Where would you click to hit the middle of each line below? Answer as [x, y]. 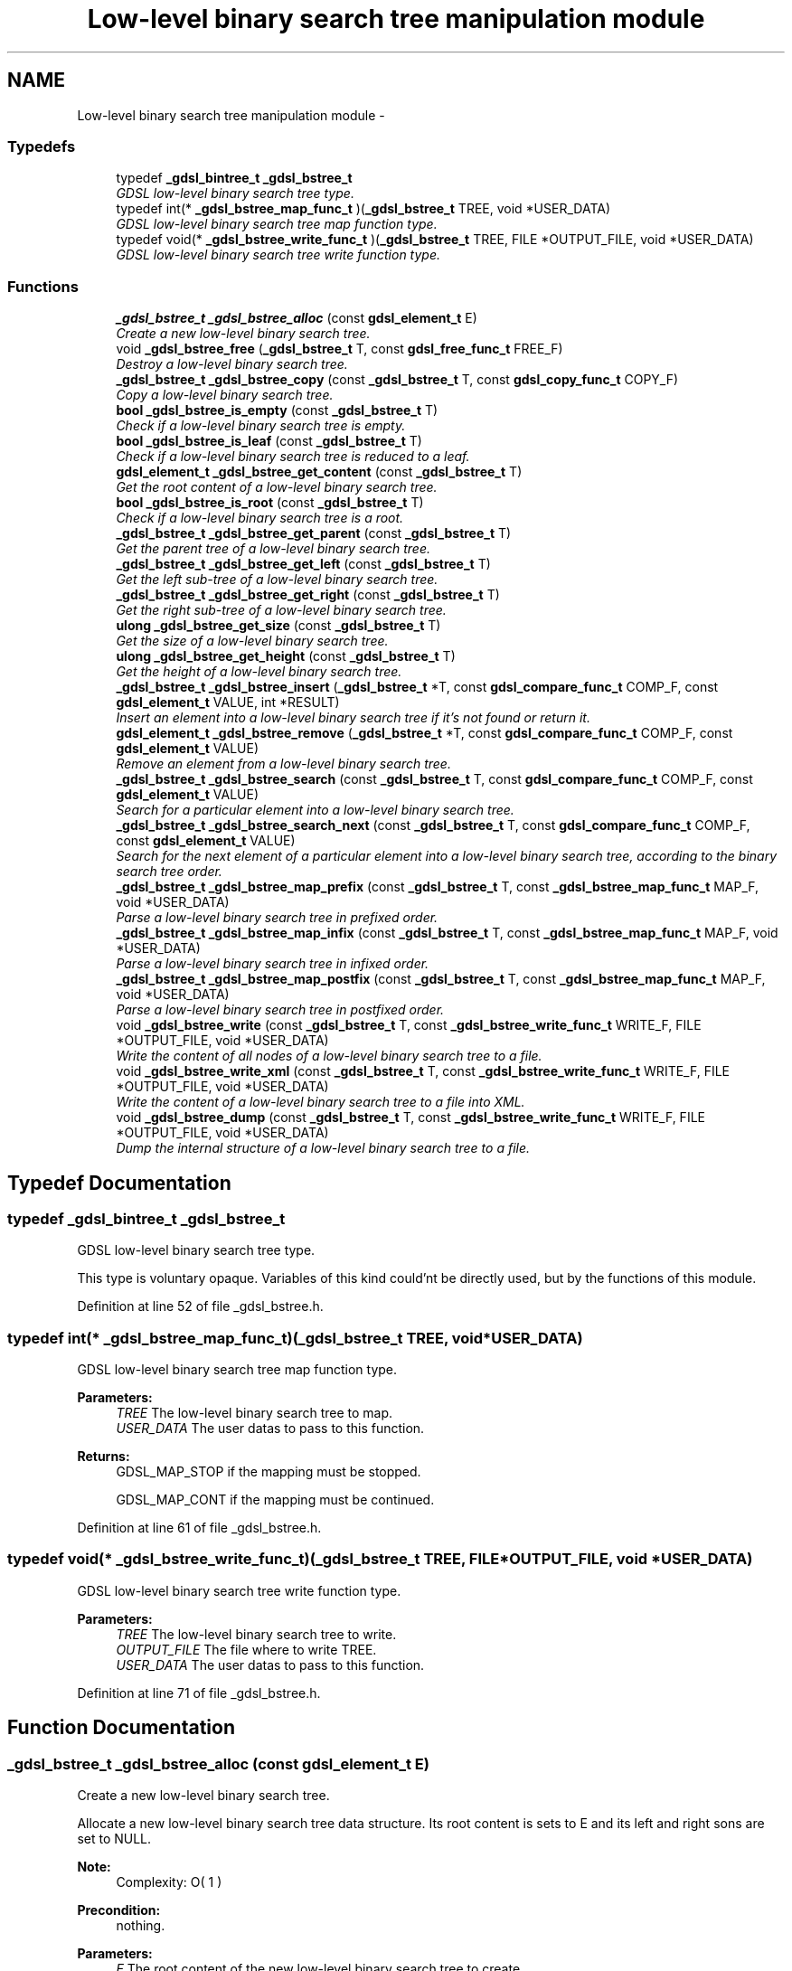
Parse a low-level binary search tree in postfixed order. [280, 1010]
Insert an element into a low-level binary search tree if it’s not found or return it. [353, 718]
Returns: [104, 1457]
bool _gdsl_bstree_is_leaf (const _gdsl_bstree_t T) [269, 441]
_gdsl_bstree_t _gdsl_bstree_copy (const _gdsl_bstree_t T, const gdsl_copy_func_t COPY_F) [397, 380]
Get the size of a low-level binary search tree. [252, 641]
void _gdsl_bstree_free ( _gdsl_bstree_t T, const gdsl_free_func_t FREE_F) [339, 349]
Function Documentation [121, 1728]
